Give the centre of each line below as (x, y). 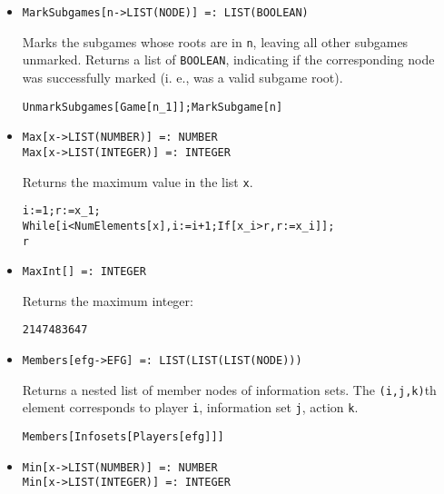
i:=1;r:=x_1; (61, 211)
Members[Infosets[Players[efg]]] (123, 437)
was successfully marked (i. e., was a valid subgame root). (183, 77)
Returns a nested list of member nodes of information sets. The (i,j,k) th (229, 389)
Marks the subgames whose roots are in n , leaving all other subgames (215, 41)
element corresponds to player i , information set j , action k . (190, 407)
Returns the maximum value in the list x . (138, 181)
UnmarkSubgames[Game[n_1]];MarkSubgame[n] (153, 107)
